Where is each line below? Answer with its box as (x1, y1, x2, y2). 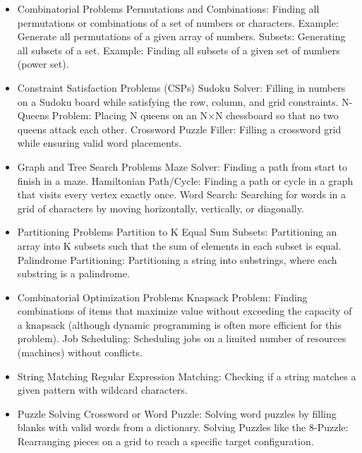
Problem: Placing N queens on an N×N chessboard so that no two (52, 108, 339, 123)
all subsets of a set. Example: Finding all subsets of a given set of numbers (17, 42, 340, 57)
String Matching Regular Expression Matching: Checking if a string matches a (17, 368, 356, 383)
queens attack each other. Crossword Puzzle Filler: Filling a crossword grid (17, 121, 342, 136)
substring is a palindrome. (17, 266, 130, 281)
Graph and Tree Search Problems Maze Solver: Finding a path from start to (17, 159, 348, 174)
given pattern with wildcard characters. (17, 382, 188, 397)
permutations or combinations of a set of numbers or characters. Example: (17, 15, 339, 30)
